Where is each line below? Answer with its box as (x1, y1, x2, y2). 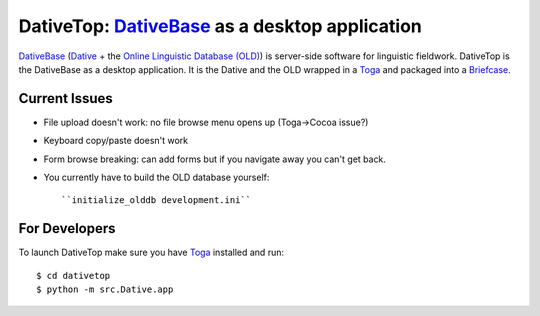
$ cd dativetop (36, 270, 111, 281)
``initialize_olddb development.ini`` (61, 195, 252, 206)
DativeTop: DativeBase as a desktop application (18, 15, 422, 37)
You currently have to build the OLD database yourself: (43, 171, 270, 184)
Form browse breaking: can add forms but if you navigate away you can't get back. (43, 153, 387, 165)
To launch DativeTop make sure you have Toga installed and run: (18, 246, 285, 259)
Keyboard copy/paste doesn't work (43, 135, 189, 147)
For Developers (18, 220, 116, 237)
